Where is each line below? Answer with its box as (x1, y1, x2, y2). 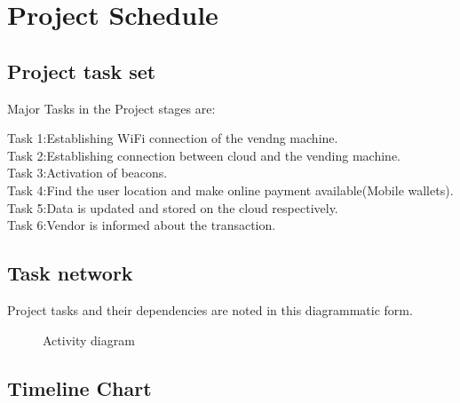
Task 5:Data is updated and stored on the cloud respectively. (7, 198, 338, 217)
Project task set (7, 57, 156, 84)
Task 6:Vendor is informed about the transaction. (7, 216, 276, 234)
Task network (7, 259, 133, 287)
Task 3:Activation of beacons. (7, 163, 168, 182)
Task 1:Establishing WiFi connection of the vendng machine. (7, 129, 338, 147)
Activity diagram (43, 330, 135, 349)
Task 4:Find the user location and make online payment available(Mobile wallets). (7, 180, 454, 199)
